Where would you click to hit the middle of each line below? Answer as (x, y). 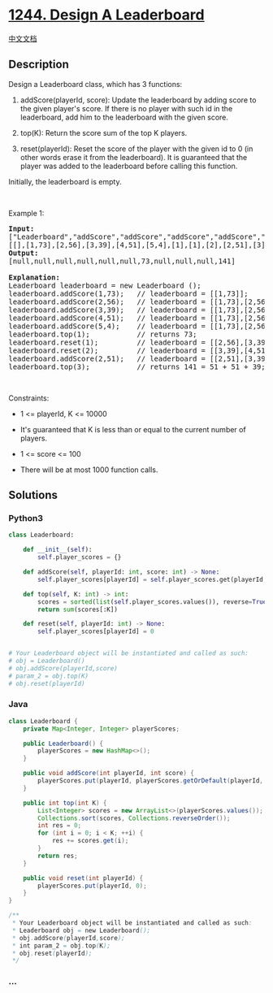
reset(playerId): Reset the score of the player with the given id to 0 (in (136, 149)
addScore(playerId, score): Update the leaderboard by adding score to (138, 100)
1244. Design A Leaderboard (106, 15)
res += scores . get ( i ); (90, 841)
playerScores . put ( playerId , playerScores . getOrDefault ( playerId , (151, 781)
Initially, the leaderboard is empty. (65, 181)
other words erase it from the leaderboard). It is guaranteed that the (134, 157)
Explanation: (35, 277)
